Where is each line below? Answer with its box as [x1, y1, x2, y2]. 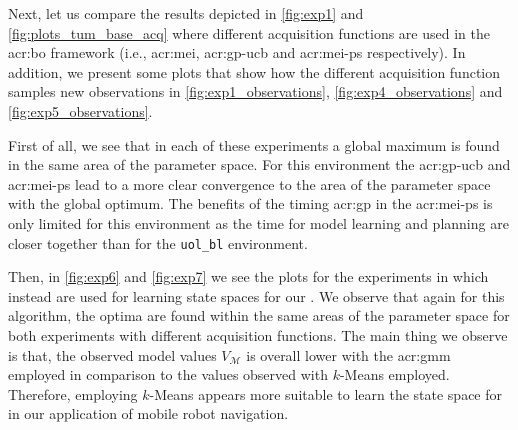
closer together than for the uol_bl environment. [8, 232, 308, 253]
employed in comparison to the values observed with [8, 364, 328, 385]
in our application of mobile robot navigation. [8, 403, 289, 424]
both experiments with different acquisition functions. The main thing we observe [8, 324, 508, 345]
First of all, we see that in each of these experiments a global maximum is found [8, 134, 500, 155]
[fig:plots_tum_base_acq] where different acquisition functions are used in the [8, 22, 490, 43]
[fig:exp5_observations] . [8, 100, 153, 121]
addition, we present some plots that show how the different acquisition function [8, 61, 501, 82]
